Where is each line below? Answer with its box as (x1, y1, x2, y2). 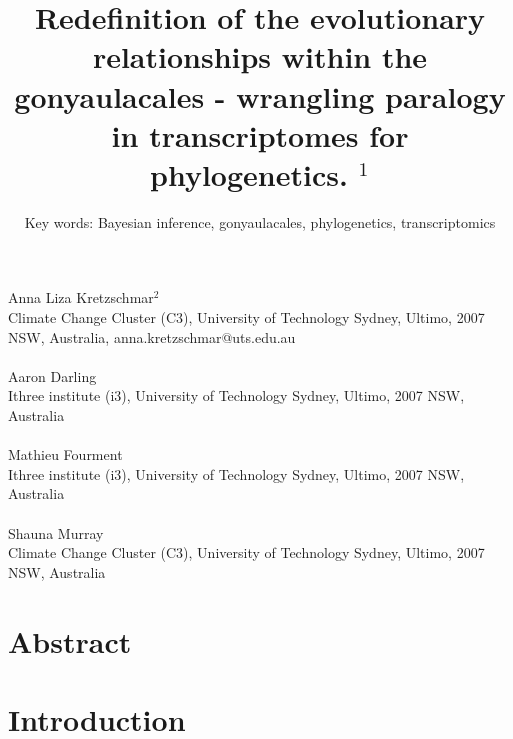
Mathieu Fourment (8, 444, 123, 465)
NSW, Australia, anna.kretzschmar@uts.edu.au (8, 326, 296, 347)
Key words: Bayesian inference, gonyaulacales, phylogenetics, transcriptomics (24, 211, 496, 232)
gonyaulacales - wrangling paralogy (14, 75, 506, 116)
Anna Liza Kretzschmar (8, 287, 154, 308)
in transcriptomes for (111, 114, 409, 155)
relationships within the (92, 36, 428, 77)
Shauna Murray (8, 522, 104, 543)
